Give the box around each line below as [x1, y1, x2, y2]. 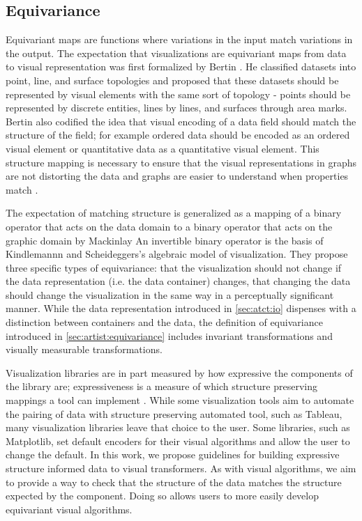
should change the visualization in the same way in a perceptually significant [6, 287, 334, 302]
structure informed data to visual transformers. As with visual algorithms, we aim [6, 461, 356, 476]
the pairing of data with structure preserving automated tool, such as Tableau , [6, 406, 342, 421]
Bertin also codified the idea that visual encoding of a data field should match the [6, 114, 356, 128]
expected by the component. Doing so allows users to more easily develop [6, 488, 319, 503]
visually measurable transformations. [6, 342, 163, 357]
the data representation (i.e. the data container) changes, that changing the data [6, 274, 351, 288]
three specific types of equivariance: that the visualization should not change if [6, 260, 342, 274]
